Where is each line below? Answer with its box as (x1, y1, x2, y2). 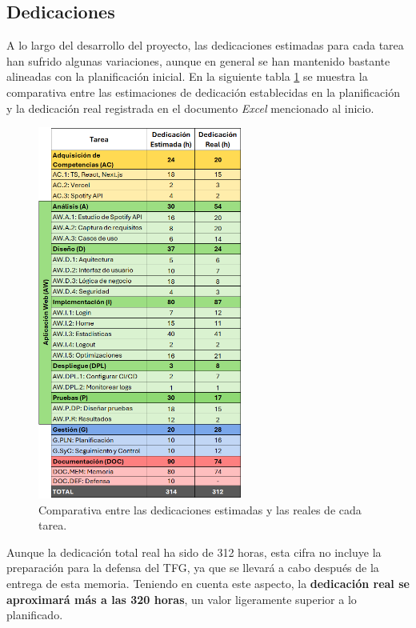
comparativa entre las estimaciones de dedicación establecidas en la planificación (6, 83, 400, 100)
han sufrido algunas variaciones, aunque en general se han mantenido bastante (6, 52, 390, 69)
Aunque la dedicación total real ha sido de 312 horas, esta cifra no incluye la (6, 543, 382, 560)
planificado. (6, 606, 63, 623)
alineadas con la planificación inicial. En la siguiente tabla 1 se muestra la (6, 68, 368, 85)
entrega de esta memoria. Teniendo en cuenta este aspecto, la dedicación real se (6, 574, 410, 591)
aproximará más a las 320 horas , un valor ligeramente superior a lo (6, 590, 357, 607)
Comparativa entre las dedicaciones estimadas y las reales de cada (38, 501, 362, 518)
